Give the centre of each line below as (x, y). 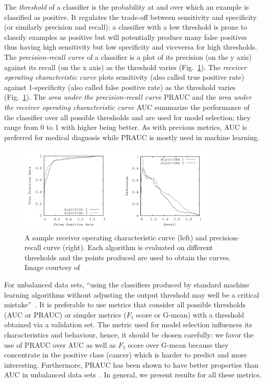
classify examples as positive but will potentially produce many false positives (126, 37)
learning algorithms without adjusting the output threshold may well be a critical (132, 294)
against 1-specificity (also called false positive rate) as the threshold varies (120, 87)
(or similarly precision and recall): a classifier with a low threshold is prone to (126, 27)
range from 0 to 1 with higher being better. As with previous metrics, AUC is (126, 127)
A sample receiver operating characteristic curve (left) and (116, 237)
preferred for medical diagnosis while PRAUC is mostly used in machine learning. (132, 137)
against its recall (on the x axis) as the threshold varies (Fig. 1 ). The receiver (125, 67)
